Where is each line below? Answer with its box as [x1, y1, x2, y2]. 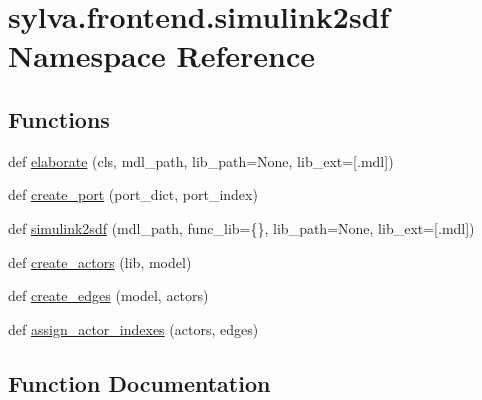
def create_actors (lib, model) [8, 251, 192, 272]
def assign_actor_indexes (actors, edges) [8, 318, 259, 339]
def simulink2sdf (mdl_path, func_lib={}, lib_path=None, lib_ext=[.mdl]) [8, 217, 475, 238]
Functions [8, 103, 110, 134]
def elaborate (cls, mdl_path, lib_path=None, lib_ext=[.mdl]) [8, 150, 394, 171]
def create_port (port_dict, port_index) [8, 184, 258, 205]
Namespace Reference [8, 35, 315, 76]
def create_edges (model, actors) [8, 285, 209, 306]
